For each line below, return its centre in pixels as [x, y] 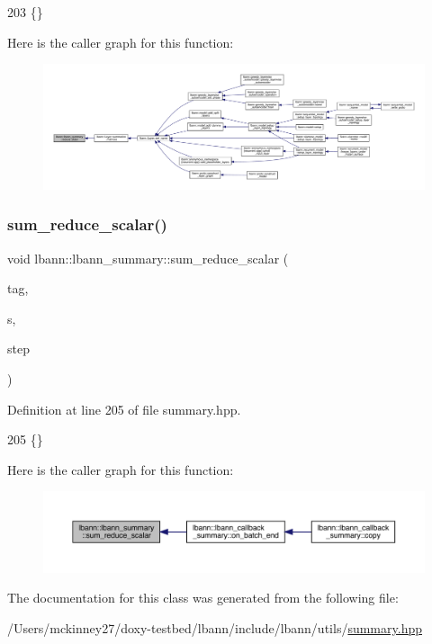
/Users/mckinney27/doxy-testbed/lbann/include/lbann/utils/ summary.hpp [215, 627]
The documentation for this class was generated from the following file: [203, 598]
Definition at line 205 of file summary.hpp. [124, 409]
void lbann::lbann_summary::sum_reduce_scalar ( [148, 258]
